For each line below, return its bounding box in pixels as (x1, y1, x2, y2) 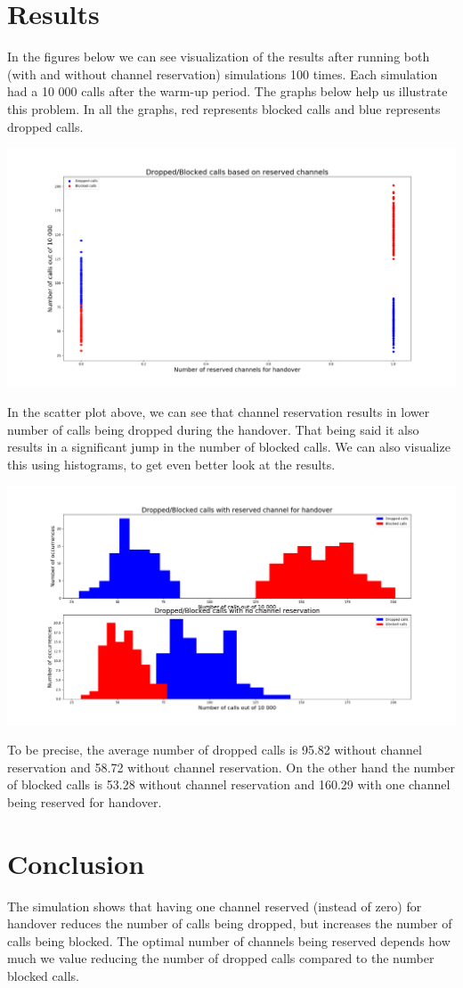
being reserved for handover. (7, 792, 162, 811)
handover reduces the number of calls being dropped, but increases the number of (7, 914, 452, 933)
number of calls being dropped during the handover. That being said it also (7, 420, 419, 438)
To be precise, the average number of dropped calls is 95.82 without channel (7, 740, 422, 759)
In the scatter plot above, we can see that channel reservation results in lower (7, 402, 430, 421)
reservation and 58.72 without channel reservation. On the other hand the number (7, 757, 455, 776)
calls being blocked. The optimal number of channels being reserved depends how (7, 931, 451, 950)
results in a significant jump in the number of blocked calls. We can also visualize (7, 437, 451, 456)
